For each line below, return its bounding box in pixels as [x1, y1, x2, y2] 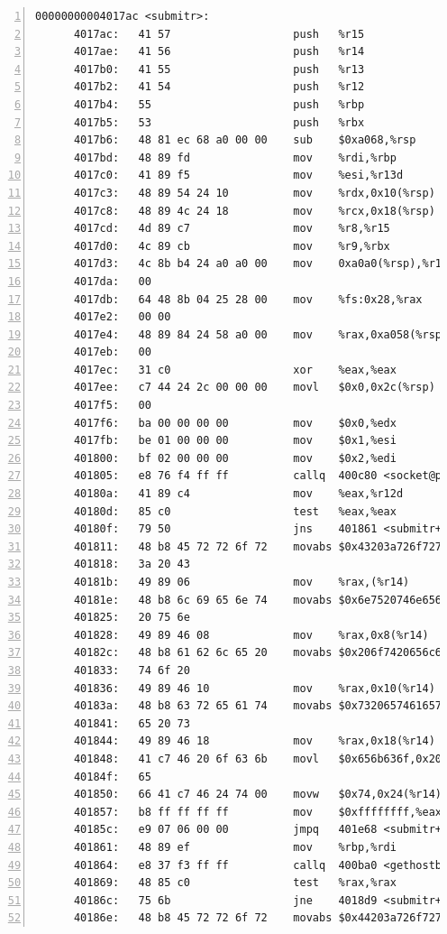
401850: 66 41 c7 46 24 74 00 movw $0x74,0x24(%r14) [73, 788, 442, 801]
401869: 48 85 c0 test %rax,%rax [73, 876, 397, 890]
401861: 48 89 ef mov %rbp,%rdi [73, 840, 397, 854]
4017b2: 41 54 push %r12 [73, 80, 365, 94]
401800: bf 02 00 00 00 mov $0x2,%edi [73, 451, 397, 465]
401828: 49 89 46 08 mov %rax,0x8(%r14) [73, 628, 429, 642]
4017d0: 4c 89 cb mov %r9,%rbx [73, 239, 390, 253]
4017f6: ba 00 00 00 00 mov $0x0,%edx [73, 416, 397, 430]
